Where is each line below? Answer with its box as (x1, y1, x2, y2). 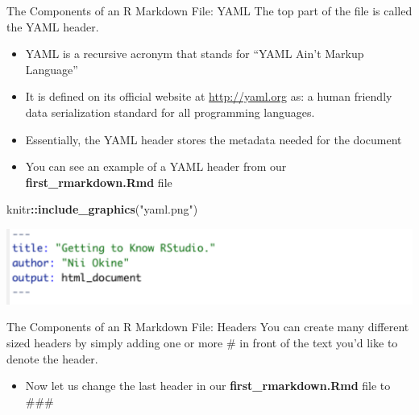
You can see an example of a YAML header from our (25, 158, 287, 175)
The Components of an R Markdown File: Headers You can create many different (6, 318, 409, 335)
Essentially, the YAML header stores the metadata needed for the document (25, 131, 402, 147)
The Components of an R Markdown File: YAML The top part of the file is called (6, 2, 413, 19)
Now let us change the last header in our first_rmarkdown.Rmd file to (25, 377, 391, 394)
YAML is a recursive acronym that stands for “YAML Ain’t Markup (25, 45, 364, 62)
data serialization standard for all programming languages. (25, 103, 315, 120)
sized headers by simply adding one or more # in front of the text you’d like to (6, 334, 398, 351)
